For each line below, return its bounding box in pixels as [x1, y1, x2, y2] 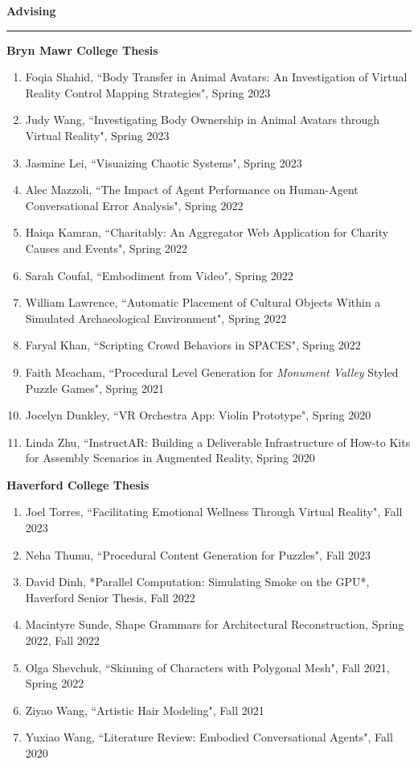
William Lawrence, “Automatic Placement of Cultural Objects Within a [25, 294, 381, 311]
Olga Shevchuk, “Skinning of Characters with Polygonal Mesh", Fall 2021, [25, 659, 390, 675]
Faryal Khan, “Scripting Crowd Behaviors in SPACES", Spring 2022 [25, 337, 361, 353]
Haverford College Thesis [6, 476, 150, 493]
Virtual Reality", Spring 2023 [25, 126, 170, 143]
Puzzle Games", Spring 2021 [25, 379, 164, 396]
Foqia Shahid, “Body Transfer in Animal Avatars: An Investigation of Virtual [25, 68, 408, 85]
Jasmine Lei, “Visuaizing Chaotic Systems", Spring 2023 [25, 154, 302, 171]
